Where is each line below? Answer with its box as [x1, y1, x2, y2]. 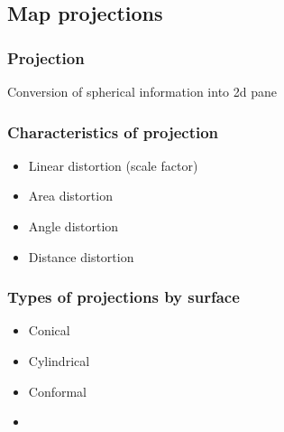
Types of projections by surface [7, 286, 240, 308]
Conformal [28, 381, 87, 400]
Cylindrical [28, 352, 90, 370]
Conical [28, 321, 70, 340]
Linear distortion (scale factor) [28, 155, 198, 174]
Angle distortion [28, 217, 119, 235]
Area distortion [28, 186, 113, 205]
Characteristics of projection [7, 120, 219, 143]
